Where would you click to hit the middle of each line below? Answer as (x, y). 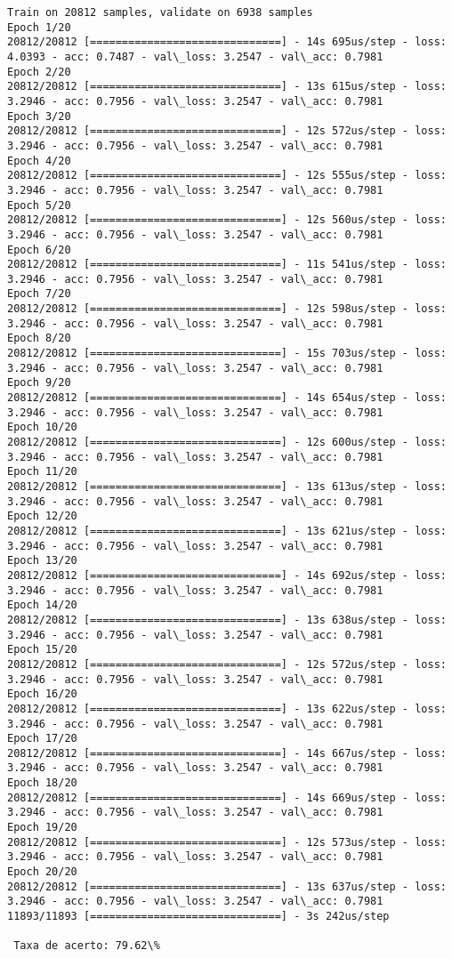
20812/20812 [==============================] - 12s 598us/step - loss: (227, 309)
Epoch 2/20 (39, 72)
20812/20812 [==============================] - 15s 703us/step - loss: (227, 354)
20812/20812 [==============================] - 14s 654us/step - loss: (227, 398)
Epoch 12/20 (42, 516)
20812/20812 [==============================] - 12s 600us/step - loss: (227, 443)
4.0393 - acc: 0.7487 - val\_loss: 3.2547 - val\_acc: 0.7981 (195, 56)
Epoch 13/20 (42, 561)
